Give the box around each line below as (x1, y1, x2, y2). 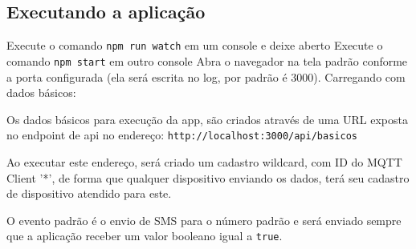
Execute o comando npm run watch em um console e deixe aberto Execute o (6, 37, 383, 54)
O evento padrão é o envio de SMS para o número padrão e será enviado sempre (6, 211, 402, 228)
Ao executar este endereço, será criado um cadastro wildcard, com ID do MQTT (6, 153, 402, 170)
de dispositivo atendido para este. (6, 185, 172, 202)
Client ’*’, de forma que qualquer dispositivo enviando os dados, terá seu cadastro (6, 169, 410, 186)
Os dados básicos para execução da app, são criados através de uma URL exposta (6, 110, 409, 127)
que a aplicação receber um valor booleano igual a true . (6, 227, 283, 244)
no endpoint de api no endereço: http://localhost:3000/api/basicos (6, 127, 357, 143)
